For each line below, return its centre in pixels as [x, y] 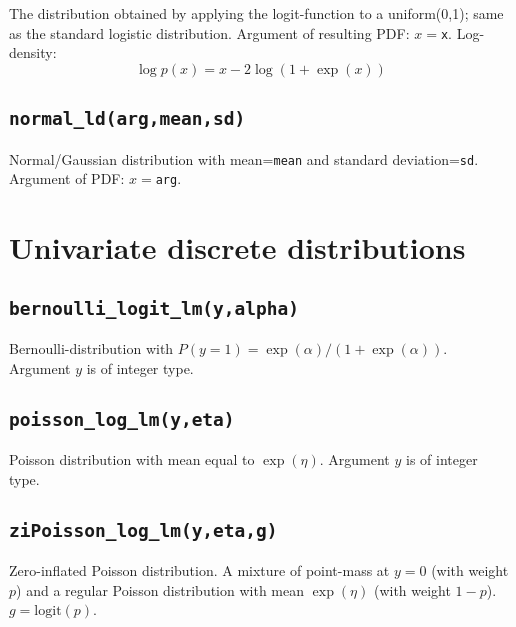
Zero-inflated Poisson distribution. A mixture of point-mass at [199, 570]
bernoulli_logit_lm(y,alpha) [154, 308]
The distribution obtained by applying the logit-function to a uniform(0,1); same [256, 13]
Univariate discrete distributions [237, 247]
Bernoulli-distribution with [91, 348]
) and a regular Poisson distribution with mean [160, 589]
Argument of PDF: [67, 178]
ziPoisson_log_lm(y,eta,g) [143, 530]
